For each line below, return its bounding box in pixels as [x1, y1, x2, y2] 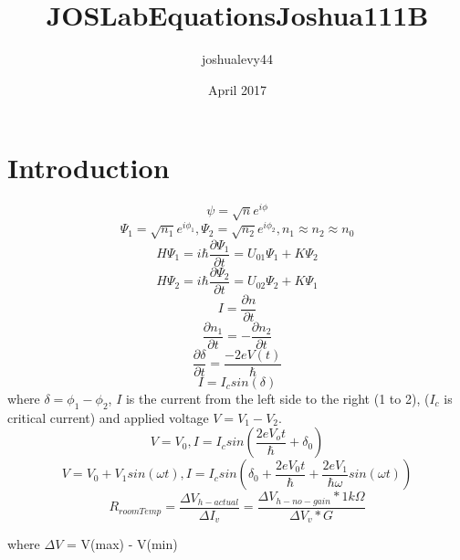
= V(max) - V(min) [66, 534, 178, 554]
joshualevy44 [202, 49, 273, 69]
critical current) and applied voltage [7, 407, 209, 427]
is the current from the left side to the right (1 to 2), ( [125, 388, 430, 407]
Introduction [7, 149, 170, 186]
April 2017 [207, 79, 267, 99]
